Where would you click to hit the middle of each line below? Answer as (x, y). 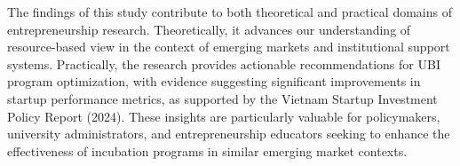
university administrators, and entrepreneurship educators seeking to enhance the (229, 134)
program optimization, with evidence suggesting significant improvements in (214, 81)
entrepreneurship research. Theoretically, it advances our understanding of (209, 29)
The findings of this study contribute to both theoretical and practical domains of (230, 12)
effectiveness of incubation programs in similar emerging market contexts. (207, 150)
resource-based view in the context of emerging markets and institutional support (229, 47)
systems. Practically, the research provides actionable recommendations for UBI (224, 63)
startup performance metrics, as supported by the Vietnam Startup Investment (222, 98)
